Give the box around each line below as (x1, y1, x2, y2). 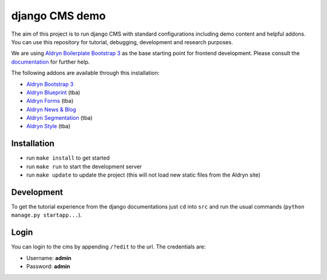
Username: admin (26, 254, 72, 261)
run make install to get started (26, 154, 110, 161)
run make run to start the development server (26, 163, 142, 170)
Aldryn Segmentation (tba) (26, 114, 93, 122)
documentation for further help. (11, 58, 90, 65)
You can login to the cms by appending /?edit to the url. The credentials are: (11, 243, 206, 250)
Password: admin (26, 263, 71, 270)
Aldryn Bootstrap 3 (26, 80, 74, 88)
